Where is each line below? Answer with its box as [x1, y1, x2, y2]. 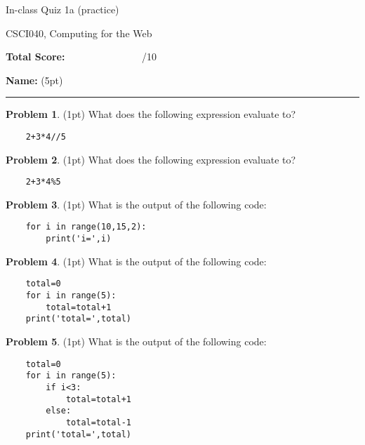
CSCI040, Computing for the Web [6, 25, 152, 40]
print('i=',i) [46, 234, 112, 244]
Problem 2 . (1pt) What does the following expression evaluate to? [6, 152, 296, 166]
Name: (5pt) [6, 72, 63, 87]
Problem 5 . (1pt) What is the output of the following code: [6, 334, 267, 348]
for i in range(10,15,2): [25, 222, 147, 232]
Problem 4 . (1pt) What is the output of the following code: [6, 253, 267, 268]
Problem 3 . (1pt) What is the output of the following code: [6, 197, 267, 211]
